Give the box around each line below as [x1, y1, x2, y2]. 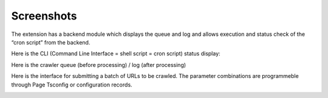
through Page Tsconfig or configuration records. [11, 81, 133, 88]
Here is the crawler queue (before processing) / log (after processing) [11, 61, 186, 68]
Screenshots [11, 9, 77, 23]
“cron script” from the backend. [11, 38, 91, 46]
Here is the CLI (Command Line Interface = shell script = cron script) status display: [11, 50, 221, 57]
